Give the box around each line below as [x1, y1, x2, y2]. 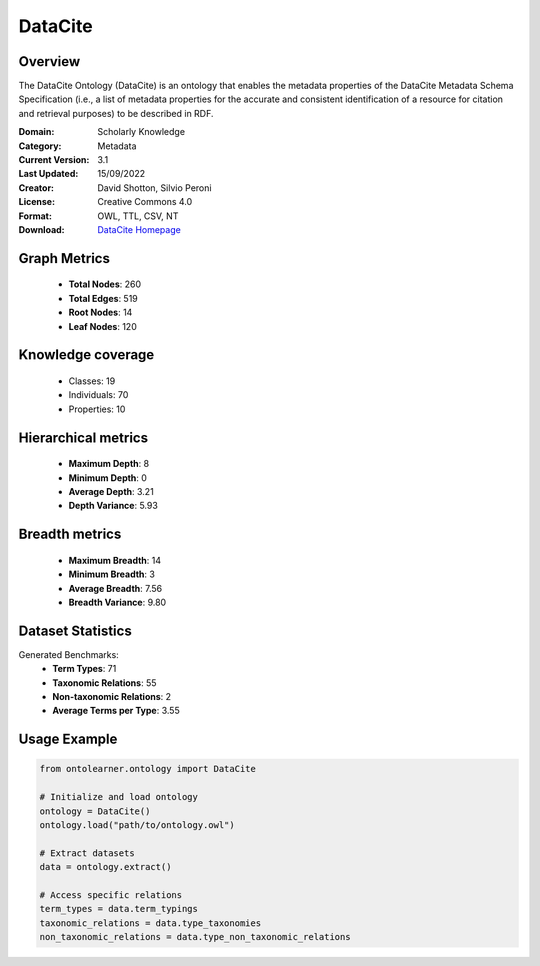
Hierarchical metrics [18, 429, 149, 446]
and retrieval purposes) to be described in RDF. [18, 107, 214, 119]
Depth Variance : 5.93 [68, 500, 159, 512]
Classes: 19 [68, 375, 116, 387]
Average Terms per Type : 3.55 [52, 705, 180, 717]
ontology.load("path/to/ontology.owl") [39, 819, 235, 830]
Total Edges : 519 [68, 292, 139, 304]
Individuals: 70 [68, 389, 129, 401]
